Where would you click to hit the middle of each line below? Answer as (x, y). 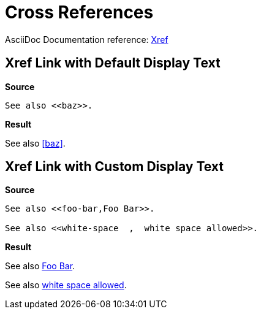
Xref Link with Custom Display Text (115, 167)
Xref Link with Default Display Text (113, 63)
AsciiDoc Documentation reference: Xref (87, 39)
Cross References (79, 12)
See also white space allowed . (66, 285)
